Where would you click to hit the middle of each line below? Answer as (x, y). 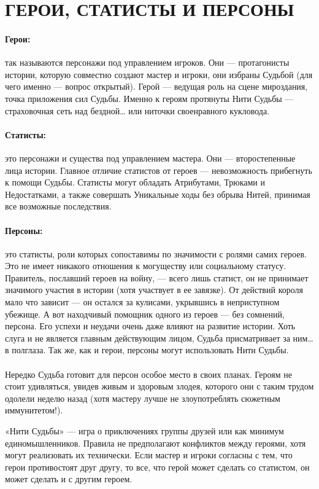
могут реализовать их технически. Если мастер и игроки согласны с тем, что (149, 455)
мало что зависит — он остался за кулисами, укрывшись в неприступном (142, 302)
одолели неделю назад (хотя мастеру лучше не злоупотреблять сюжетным (143, 398)
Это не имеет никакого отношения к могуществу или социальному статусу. (146, 266)
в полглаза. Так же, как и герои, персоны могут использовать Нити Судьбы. (147, 350)
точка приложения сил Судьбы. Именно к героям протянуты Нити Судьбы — (149, 98)
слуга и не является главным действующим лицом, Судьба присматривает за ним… (159, 338)
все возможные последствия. (58, 206)
